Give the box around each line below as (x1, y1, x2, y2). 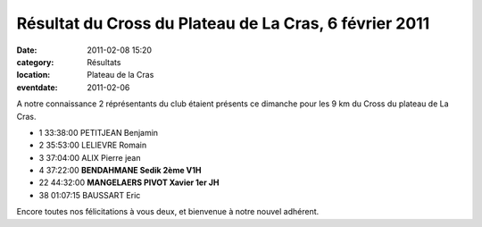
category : (16, 56, 54, 67)
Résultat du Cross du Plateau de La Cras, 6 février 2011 (16, 13, 430, 33)
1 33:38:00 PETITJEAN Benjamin (38, 127, 159, 138)
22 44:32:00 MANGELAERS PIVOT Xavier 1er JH (38, 177, 220, 188)
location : (16, 70, 51, 80)
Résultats (87, 56, 121, 67)
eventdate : (16, 81, 58, 93)
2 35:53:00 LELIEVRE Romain (38, 139, 147, 151)
